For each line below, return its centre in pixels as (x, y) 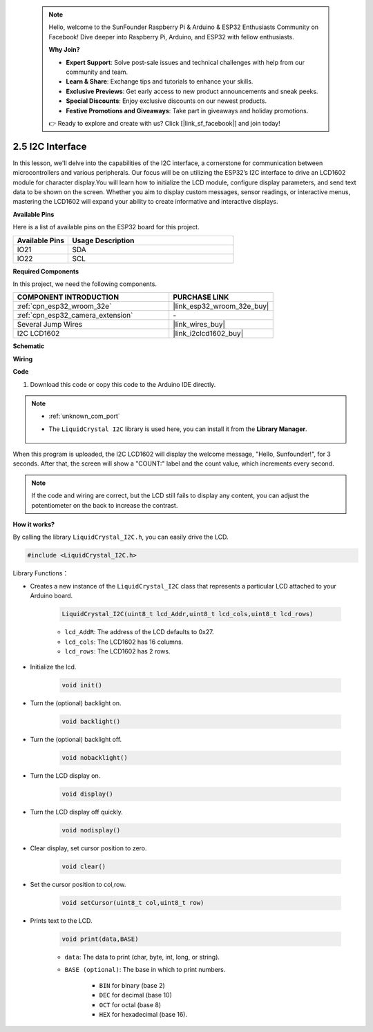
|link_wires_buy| (199, 325)
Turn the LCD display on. (65, 776)
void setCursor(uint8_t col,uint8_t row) (133, 903)
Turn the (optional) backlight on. (76, 703)
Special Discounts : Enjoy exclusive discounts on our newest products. (166, 101)
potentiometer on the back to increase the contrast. (105, 505)
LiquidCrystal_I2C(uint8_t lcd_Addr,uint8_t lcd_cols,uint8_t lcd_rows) (188, 614)
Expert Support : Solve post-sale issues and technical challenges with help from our (185, 62)
